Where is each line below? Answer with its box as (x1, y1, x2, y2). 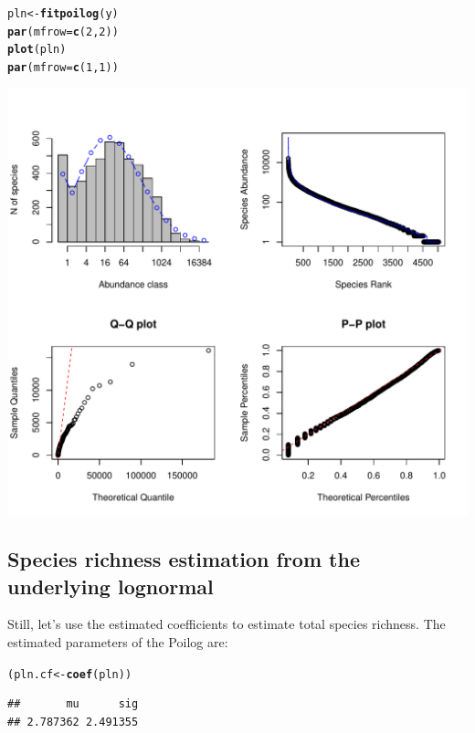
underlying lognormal (7, 571, 214, 600)
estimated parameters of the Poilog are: (7, 632, 228, 651)
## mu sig (7, 697, 139, 711)
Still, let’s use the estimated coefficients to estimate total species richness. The (7, 614, 446, 634)
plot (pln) (7, 43, 67, 57)
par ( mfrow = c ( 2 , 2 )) (7, 25, 119, 38)
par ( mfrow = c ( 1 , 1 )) (7, 60, 119, 74)
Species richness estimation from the (7, 545, 360, 573)
